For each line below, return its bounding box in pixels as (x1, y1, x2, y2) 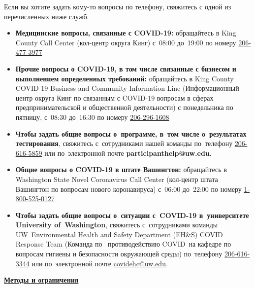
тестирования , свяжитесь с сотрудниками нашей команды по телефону (15, 138, 233, 148)
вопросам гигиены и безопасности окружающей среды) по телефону (15, 249, 223, 259)
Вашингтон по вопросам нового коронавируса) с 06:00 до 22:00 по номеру (15, 183, 242, 194)
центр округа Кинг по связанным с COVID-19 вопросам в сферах (15, 92, 214, 103)
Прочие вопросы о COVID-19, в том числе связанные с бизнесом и (15, 63, 236, 73)
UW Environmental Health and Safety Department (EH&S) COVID (15, 229, 223, 239)
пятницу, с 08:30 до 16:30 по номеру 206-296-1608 (15, 111, 169, 122)
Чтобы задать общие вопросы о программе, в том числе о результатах (15, 128, 247, 139)
